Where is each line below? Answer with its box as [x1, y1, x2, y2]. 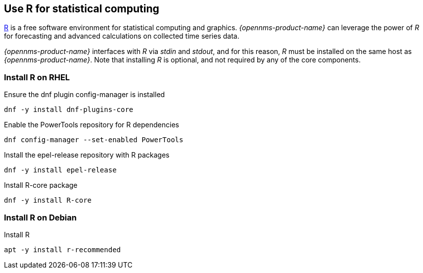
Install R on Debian [4, 212, 77, 222]
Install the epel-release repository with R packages [4, 151, 170, 160]
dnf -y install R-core [4, 196, 92, 205]
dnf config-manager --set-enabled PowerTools [4, 136, 184, 144]
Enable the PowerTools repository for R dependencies [4, 120, 179, 129]
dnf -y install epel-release [4, 166, 117, 174]
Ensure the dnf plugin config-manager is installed [4, 90, 165, 99]
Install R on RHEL [4, 72, 70, 82]
